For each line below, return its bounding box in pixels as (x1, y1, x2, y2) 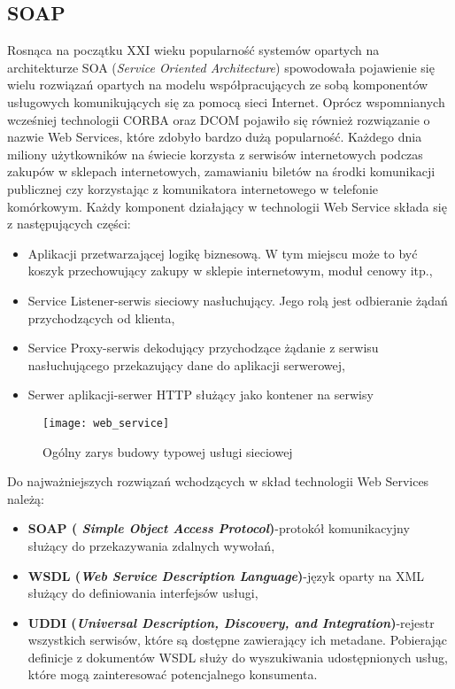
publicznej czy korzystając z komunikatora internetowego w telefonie (7, 179, 379, 197)
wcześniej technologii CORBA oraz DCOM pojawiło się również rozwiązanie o (7, 110, 430, 128)
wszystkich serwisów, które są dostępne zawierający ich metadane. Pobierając (27, 631, 448, 649)
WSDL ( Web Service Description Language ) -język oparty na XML (27, 566, 425, 584)
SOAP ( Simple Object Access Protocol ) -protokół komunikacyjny (27, 519, 410, 538)
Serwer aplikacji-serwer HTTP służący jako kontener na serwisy (27, 385, 374, 404)
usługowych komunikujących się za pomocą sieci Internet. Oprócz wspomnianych (7, 92, 445, 111)
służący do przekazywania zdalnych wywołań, (27, 536, 275, 554)
